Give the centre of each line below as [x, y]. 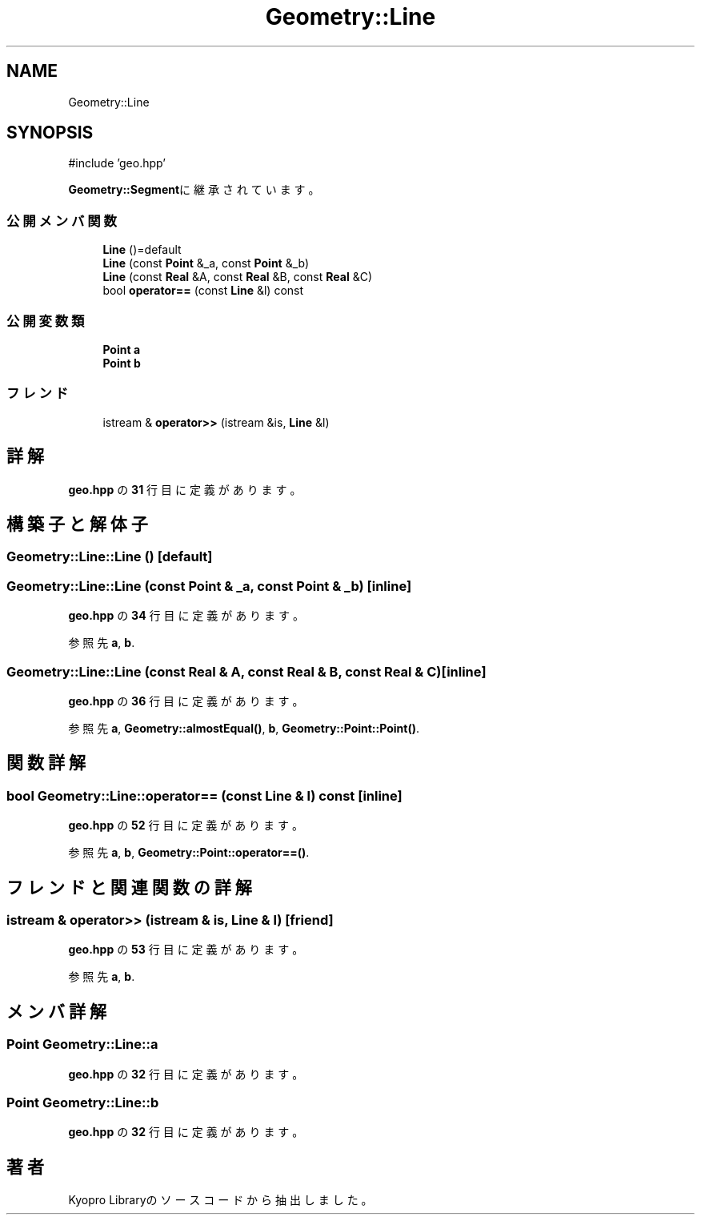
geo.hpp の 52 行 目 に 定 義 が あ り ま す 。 [186, 825]
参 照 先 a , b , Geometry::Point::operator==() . [189, 853]
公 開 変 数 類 [46, 321]
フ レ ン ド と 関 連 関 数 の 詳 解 [129, 887]
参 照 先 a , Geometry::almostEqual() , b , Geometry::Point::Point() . [244, 728]
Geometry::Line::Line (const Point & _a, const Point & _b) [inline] [209, 586]
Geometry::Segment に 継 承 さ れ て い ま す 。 [194, 190]
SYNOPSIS [50, 133]
